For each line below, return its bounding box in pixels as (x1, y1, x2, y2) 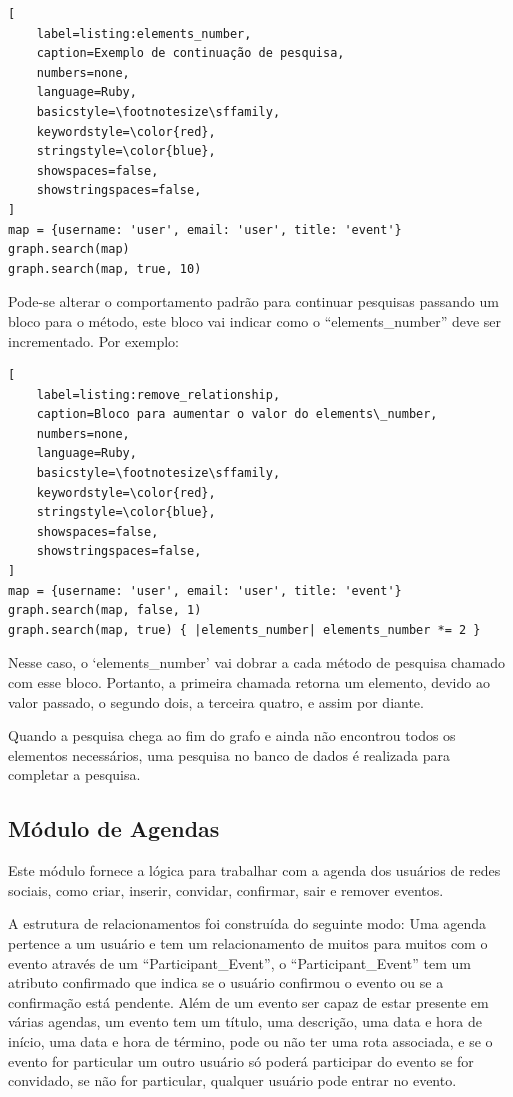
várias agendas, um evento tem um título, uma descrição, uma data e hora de (8, 1011, 482, 1032)
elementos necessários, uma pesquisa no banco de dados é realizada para (8, 744, 450, 765)
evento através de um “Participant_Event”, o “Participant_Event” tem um (8, 952, 471, 973)
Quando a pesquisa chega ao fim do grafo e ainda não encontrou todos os (8, 725, 456, 746)
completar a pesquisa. (8, 764, 141, 785)
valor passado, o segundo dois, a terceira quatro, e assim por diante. (8, 691, 424, 712)
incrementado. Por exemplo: (8, 330, 179, 351)
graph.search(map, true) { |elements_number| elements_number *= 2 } (8, 622, 481, 637)
